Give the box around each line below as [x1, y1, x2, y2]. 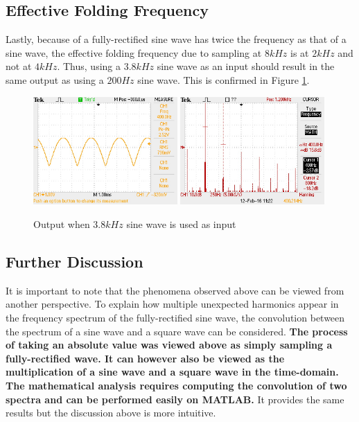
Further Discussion [6, 250, 143, 272]
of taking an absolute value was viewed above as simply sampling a [6, 337, 333, 352]
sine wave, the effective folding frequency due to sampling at [6, 45, 262, 60]
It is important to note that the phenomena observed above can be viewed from [6, 283, 344, 297]
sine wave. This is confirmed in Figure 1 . [137, 72, 310, 87]
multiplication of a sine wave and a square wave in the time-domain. [6, 364, 339, 379]
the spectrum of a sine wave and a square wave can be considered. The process [6, 324, 348, 338]
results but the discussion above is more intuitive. [6, 405, 216, 420]
